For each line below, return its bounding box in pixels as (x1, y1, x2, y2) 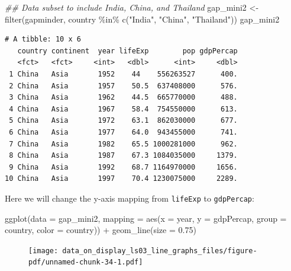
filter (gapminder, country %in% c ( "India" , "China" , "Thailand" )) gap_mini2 (5, 12, 280, 25)
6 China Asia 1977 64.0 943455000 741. (9, 127, 238, 136)
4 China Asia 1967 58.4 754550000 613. (9, 104, 238, 113)
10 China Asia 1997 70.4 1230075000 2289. (5, 174, 238, 183)
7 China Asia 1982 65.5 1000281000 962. (9, 139, 238, 148)
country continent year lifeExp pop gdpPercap (17, 46, 238, 55)
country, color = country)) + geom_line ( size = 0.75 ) (5, 224, 196, 236)
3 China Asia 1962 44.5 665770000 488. (9, 93, 238, 102)
